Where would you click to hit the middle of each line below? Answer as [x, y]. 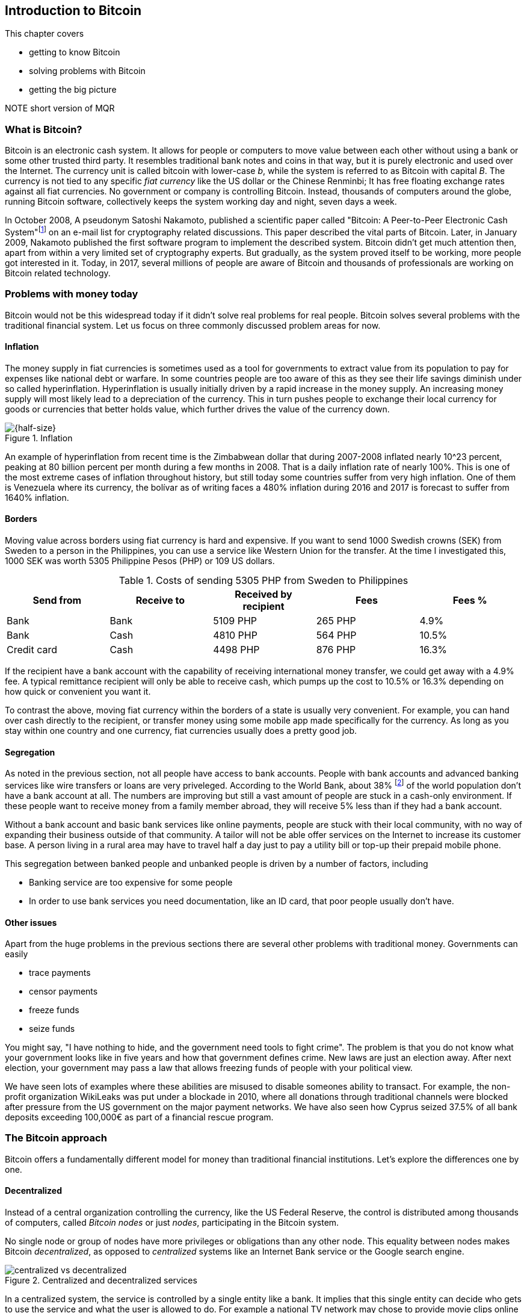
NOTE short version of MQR [60, 108]
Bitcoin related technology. [58, 273]
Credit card [32, 650]
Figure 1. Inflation [39, 438]
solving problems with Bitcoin [87, 71]
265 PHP [336, 621]
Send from [57, 601]
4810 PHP [235, 635]
